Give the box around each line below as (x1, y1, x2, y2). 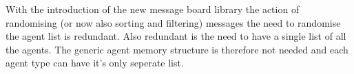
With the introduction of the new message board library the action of (6, 2, 300, 16)
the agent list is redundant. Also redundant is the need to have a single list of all (6, 29, 346, 43)
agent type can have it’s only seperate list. (6, 56, 184, 70)
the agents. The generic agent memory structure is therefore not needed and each (6, 42, 348, 56)
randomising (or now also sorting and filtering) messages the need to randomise (6, 15, 341, 29)
